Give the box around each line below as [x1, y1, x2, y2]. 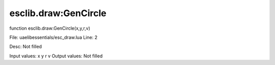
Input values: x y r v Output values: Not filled [9, 53, 103, 59]
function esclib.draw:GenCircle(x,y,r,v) [9, 25, 90, 31]
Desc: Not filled [9, 43, 42, 50]
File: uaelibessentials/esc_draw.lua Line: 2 [9, 34, 98, 40]
